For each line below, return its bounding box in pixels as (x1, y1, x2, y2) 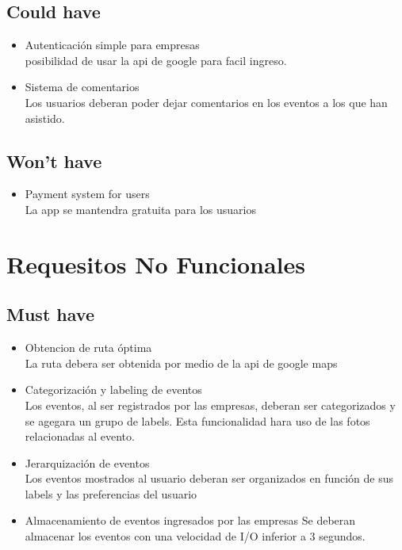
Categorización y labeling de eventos (25, 381, 202, 398)
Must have (6, 302, 94, 327)
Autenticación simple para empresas (25, 36, 200, 53)
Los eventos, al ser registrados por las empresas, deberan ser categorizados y (25, 396, 396, 413)
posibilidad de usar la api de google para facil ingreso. (25, 52, 287, 68)
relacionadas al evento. (25, 428, 135, 445)
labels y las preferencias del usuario (25, 485, 197, 502)
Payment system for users (25, 185, 150, 202)
